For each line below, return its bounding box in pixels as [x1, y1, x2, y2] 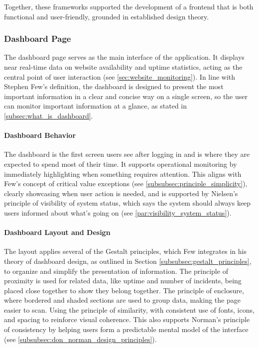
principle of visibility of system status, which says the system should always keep [4, 198, 251, 208]
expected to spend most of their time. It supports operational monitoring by [4, 158, 237, 169]
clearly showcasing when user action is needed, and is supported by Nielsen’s [4, 188, 238, 198]
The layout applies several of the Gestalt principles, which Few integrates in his [4, 246, 247, 256]
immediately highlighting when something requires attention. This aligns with [4, 168, 242, 179]
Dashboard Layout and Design [4, 227, 111, 237]
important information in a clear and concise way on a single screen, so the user [4, 91, 248, 101]
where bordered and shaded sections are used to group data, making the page [4, 295, 241, 305]
